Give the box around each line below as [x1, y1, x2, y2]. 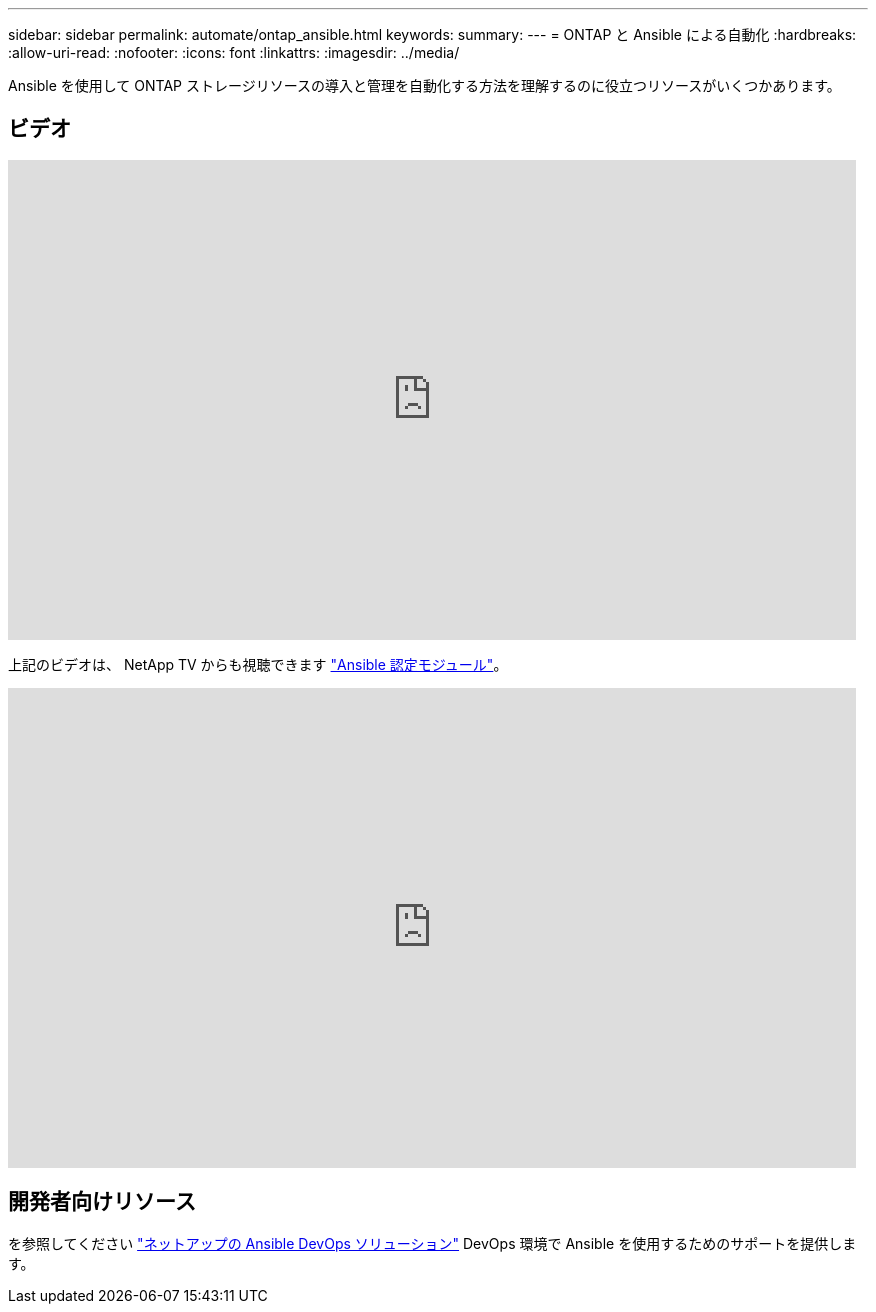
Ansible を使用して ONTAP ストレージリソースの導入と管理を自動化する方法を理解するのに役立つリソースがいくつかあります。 [8, 77, 841, 94]
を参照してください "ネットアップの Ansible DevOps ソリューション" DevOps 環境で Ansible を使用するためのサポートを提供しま [8, 1234, 857, 1252]
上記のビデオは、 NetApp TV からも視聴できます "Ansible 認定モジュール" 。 [8, 655, 508, 673]
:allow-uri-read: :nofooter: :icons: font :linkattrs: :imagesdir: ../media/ [8, 44, 460, 61]
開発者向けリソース [8, 1189, 196, 1215]
